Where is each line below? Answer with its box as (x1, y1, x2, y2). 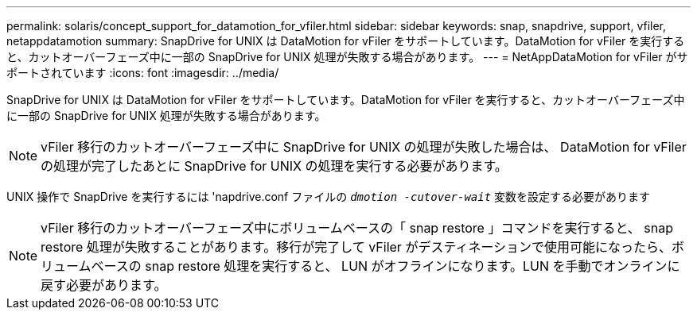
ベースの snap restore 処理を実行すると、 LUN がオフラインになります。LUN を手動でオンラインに (91, 258, 680, 274)
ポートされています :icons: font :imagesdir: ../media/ (6, 66, 279, 79)
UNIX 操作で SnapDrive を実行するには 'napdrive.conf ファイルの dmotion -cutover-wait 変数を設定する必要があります (6, 190, 651, 203)
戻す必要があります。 (41, 277, 167, 293)
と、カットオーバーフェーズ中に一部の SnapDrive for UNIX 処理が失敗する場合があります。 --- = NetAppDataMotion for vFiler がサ (6, 50, 688, 64)
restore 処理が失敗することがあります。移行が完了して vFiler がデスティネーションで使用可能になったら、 (41, 239, 672, 255)
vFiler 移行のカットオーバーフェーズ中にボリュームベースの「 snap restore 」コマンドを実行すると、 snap (41, 220, 673, 236)
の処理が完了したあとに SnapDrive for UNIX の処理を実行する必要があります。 (41, 158, 508, 174)
